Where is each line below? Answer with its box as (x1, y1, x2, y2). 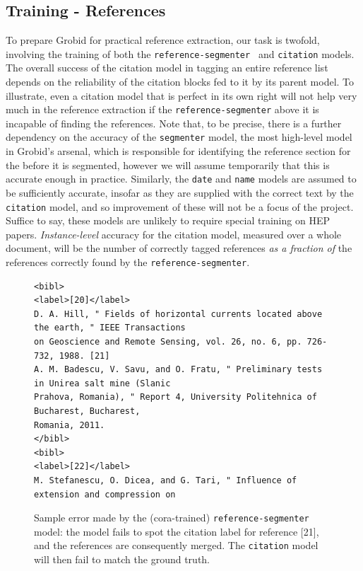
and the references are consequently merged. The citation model (34, 538, 319, 553)
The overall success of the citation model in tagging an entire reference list (6, 60, 328, 75)
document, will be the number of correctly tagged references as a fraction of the (6, 241, 352, 255)
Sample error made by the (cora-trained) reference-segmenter (34, 510, 309, 525)
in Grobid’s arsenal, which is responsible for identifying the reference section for (6, 144, 351, 158)
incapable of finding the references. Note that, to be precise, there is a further (6, 115, 342, 130)
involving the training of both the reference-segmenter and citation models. (6, 46, 355, 61)
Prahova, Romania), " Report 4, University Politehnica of (34, 392, 317, 403)
